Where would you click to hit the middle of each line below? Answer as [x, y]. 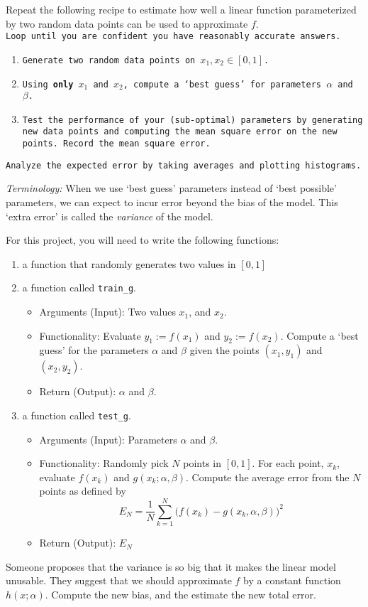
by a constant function [292, 580]
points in [202, 463]
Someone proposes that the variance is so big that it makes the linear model [171, 566]
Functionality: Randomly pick [104, 463]
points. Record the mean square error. [116, 144]
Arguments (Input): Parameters [108, 439]
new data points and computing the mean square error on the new [180, 132]
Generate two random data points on [109, 60]
